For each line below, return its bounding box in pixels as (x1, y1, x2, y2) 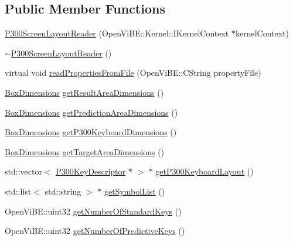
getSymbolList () (104, 185, 165, 197)
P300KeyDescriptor (56, 165, 126, 178)
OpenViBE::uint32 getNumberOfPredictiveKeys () (5, 225, 185, 237)
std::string (45, 185, 81, 197)
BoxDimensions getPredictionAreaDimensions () (5, 106, 178, 118)
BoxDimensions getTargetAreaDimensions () (5, 145, 165, 158)
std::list (5, 185, 32, 197)
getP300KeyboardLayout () (155, 165, 254, 178)
